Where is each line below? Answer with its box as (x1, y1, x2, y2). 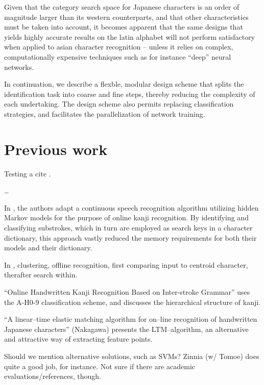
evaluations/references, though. (4, 371, 102, 381)
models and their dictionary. (4, 242, 92, 253)
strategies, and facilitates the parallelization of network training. (4, 108, 205, 119)
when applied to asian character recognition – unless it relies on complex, (4, 41, 233, 52)
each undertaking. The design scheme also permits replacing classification (4, 98, 234, 109)
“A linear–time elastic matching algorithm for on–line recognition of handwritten (4, 314, 257, 324)
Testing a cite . (4, 168, 51, 178)
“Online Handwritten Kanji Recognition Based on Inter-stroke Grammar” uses (4, 287, 250, 297)
